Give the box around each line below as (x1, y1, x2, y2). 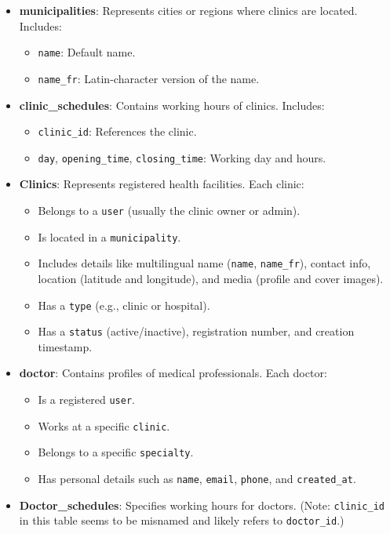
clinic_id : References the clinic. (38, 123, 197, 140)
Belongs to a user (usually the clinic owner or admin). (38, 202, 301, 218)
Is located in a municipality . (38, 228, 181, 245)
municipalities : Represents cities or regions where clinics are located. (19, 2, 358, 18)
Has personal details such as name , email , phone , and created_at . (38, 470, 356, 487)
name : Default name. (38, 44, 136, 60)
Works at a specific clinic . (38, 417, 170, 434)
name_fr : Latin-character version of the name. (38, 70, 260, 86)
